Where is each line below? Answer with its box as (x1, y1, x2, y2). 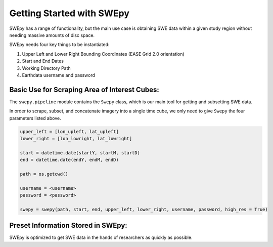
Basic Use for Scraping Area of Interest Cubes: (9, 85, 159, 94)
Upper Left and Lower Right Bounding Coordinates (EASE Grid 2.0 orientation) (22, 51, 185, 57)
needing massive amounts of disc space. (9, 32, 95, 38)
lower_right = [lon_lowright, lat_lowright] (20, 136, 132, 141)
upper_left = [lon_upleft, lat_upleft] (20, 129, 119, 134)
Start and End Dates (22, 58, 64, 64)
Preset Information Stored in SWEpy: (9, 221, 127, 230)
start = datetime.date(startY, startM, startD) (20, 150, 140, 155)
